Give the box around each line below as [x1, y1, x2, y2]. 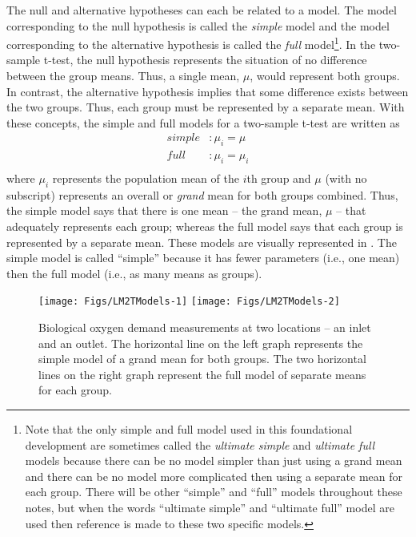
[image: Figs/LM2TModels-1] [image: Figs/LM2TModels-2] [38, 296, 340, 308]
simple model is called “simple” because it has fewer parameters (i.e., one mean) [6, 249, 400, 266]
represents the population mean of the [52, 170, 239, 187]
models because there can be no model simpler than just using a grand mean [25, 452, 402, 469]
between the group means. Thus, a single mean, [6, 67, 240, 84]
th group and [246, 170, 311, 187]
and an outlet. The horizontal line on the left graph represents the [38, 334, 363, 351]
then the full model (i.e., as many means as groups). [6, 264, 262, 281]
